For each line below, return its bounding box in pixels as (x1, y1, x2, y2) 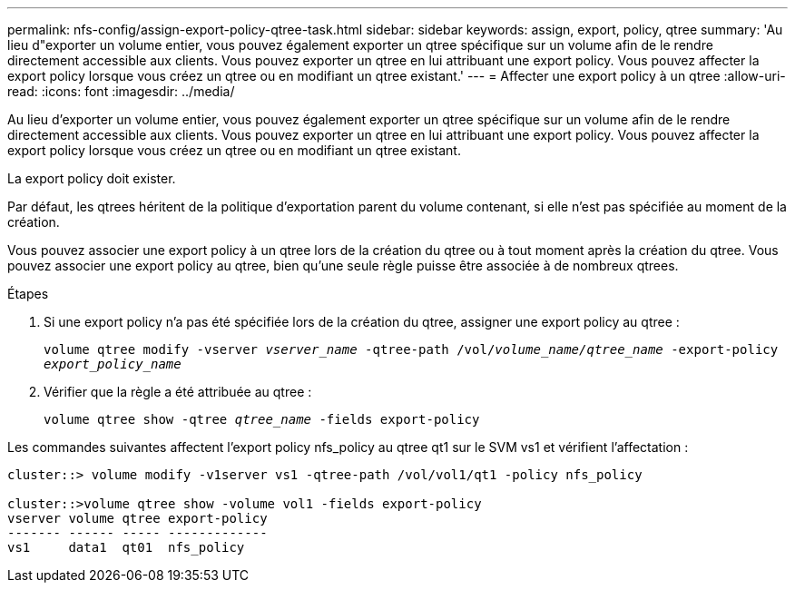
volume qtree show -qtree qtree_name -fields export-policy (44, 412, 480, 427)
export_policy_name (44, 357, 182, 371)
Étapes (7, 286, 49, 301)
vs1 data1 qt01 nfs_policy (7, 540, 245, 555)
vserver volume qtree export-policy (7, 511, 268, 526)
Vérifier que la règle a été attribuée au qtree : (44, 384, 312, 399)
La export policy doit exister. (7, 171, 176, 186)
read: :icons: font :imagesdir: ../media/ (7, 84, 235, 99)
